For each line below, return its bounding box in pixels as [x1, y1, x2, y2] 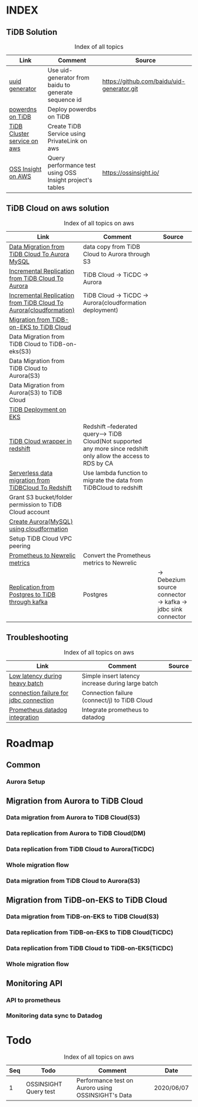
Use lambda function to [82, 469, 148, 477]
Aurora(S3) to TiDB [9, 388, 62, 397]
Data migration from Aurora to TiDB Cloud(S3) [6, 813, 140, 822]
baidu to [47, 81, 71, 89]
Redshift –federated [82, 422, 137, 430]
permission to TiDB [9, 500, 62, 509]
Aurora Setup [6, 777, 45, 786]
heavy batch [9, 679, 44, 687]
